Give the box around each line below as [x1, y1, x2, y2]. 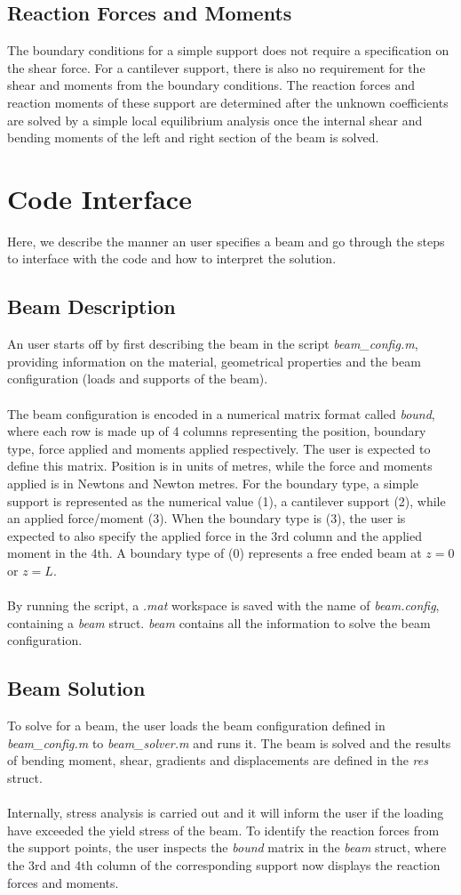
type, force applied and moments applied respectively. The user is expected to [7, 439, 431, 457]
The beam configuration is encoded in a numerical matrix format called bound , [7, 404, 435, 423]
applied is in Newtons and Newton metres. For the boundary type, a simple [7, 474, 419, 493]
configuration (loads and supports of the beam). [7, 369, 268, 388]
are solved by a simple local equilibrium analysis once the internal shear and [7, 110, 423, 129]
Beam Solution [7, 674, 146, 702]
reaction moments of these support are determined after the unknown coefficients [7, 93, 449, 111]
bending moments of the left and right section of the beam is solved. [7, 128, 379, 147]
